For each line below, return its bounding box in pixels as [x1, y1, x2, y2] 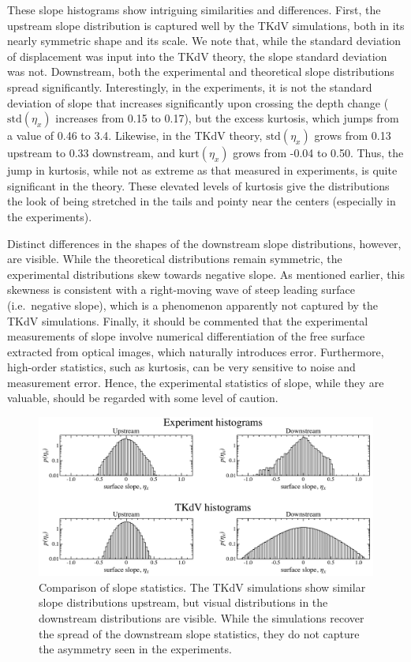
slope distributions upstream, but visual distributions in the [39, 594, 328, 611]
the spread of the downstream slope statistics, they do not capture [39, 625, 360, 641]
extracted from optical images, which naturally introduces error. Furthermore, [7, 343, 384, 359]
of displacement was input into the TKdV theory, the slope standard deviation [7, 47, 387, 64]
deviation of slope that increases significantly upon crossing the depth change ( [7, 94, 389, 111]
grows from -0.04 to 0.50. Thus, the [233, 145, 404, 161]
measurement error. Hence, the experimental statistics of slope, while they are [7, 374, 384, 390]
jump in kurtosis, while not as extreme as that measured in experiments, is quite [7, 162, 398, 179]
